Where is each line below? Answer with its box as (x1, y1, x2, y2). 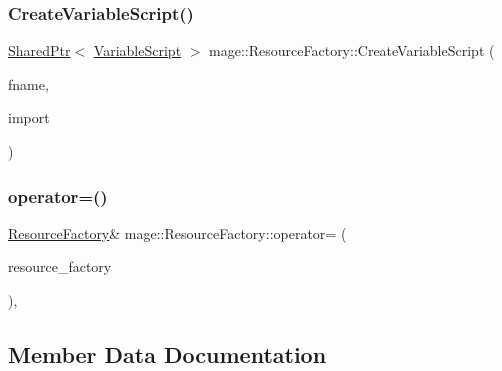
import (8, 107, 50, 128)
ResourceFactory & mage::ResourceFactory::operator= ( (8, 222, 347, 243)
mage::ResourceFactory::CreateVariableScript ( (209, 40, 495, 61)
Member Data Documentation (8, 338, 327, 369)
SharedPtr (8, 40, 71, 61)
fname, (8, 73, 49, 94)
